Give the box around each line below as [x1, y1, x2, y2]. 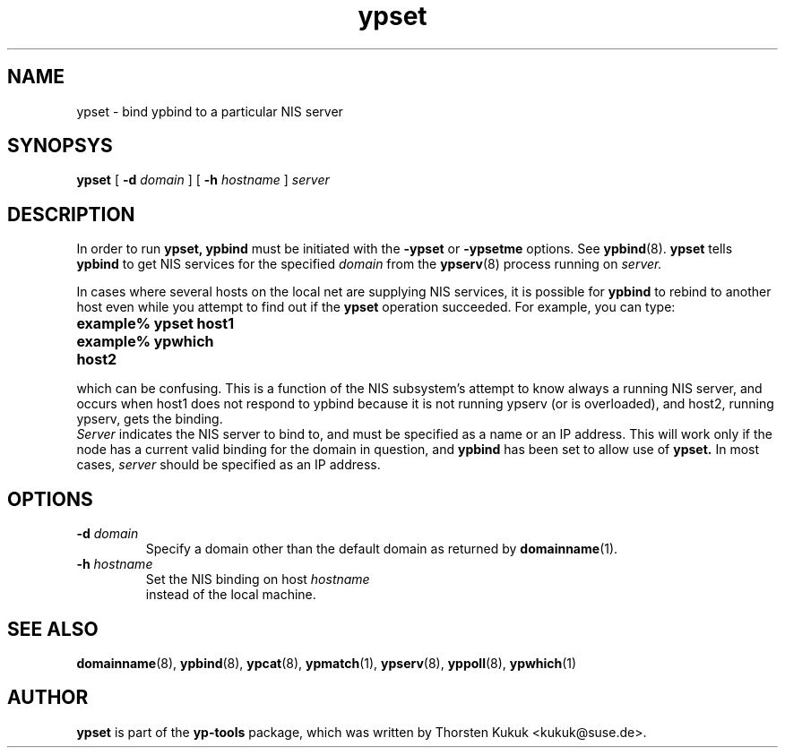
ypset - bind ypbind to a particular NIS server [76, 103, 343, 119]
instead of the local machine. [145, 587, 316, 603]
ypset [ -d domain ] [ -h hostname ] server [76, 172, 330, 188]
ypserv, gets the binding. [76, 411, 223, 427]
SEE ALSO [7, 617, 99, 640]
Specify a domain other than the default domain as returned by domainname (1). [145, 541, 618, 557]
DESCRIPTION [7, 202, 135, 226]
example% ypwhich [76, 332, 214, 351]
